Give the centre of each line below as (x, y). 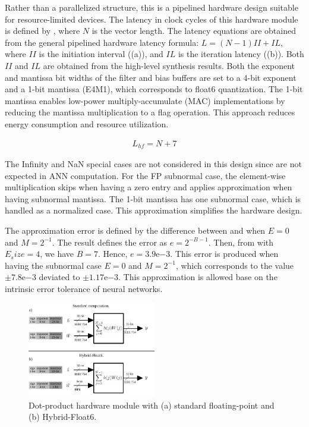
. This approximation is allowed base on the (198, 277)
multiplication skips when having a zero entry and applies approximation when (149, 187)
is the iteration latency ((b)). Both (241, 54)
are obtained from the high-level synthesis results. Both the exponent (169, 65)
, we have (57, 254)
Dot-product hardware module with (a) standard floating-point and (152, 405)
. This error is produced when (224, 254)
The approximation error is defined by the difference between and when (135, 230)
